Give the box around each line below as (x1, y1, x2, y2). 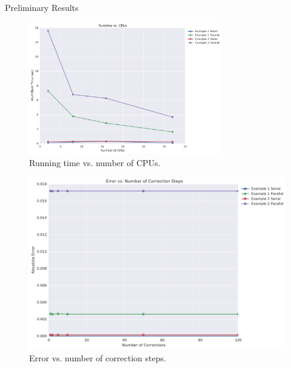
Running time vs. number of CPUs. (29, 156, 161, 169)
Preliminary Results (5, 1, 79, 13)
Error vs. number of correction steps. (29, 352, 166, 364)
